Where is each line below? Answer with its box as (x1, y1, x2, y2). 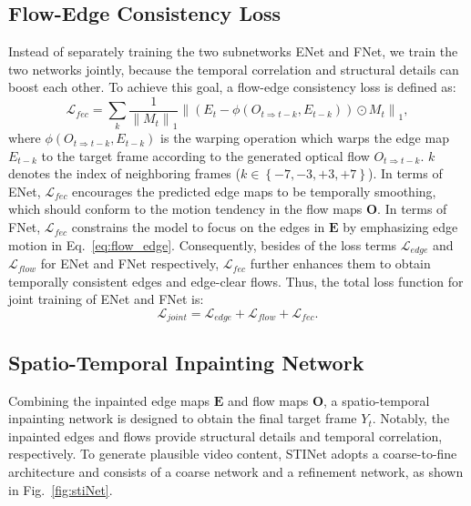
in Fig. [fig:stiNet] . (8, 480, 113, 499)
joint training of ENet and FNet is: (8, 289, 204, 309)
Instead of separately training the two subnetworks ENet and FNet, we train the (8, 42, 458, 61)
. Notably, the (372, 409, 450, 428)
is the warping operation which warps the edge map (160, 128, 449, 147)
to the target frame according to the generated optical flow (41, 146, 370, 165)
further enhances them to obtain (250, 254, 431, 273)
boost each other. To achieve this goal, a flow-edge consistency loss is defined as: (8, 77, 456, 96)
